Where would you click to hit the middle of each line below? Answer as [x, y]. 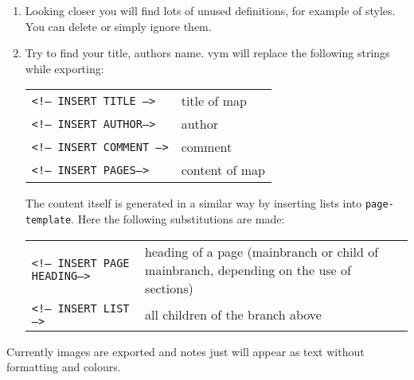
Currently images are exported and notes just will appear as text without [186, 351]
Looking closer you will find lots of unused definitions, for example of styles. [210, 10]
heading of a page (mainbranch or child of [262, 251]
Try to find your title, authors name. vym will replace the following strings [207, 53]
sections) [169, 288]
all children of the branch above [233, 315]
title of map [214, 101]
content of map [223, 170]
